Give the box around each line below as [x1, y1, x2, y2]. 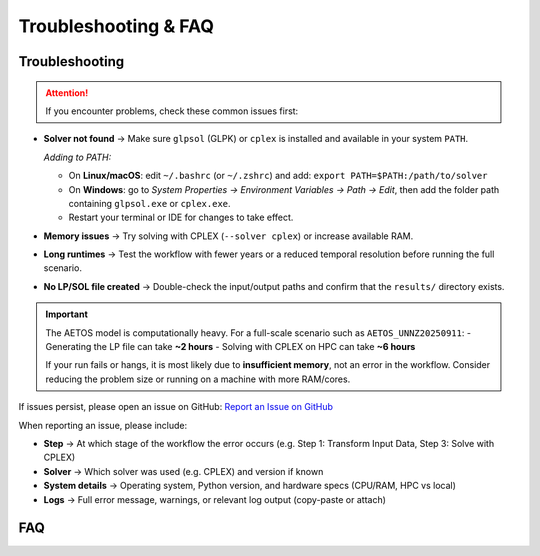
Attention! [45, 86, 89, 99]
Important [45, 308, 89, 320]
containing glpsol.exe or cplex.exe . [68, 197, 231, 209]
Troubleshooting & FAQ [18, 15, 215, 37]
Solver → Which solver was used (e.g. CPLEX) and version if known [43, 465, 324, 477]
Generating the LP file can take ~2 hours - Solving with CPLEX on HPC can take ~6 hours [45, 341, 416, 353]
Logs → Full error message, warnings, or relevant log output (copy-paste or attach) [43, 493, 387, 505]
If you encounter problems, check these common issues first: [45, 105, 299, 117]
